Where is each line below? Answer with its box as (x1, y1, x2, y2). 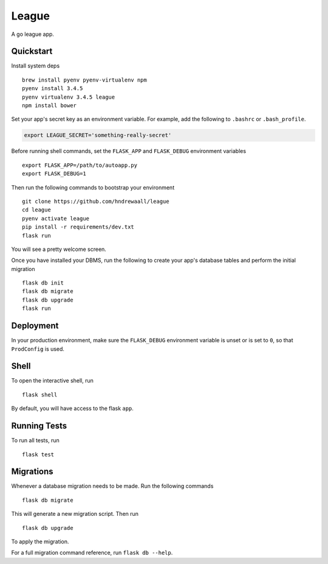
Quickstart (11, 46, 53, 57)
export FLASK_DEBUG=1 (22, 171, 86, 177)
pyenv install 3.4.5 (22, 85, 83, 92)
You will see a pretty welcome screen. (11, 245, 106, 253)
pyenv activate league (22, 215, 90, 222)
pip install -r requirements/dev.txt (22, 224, 135, 231)
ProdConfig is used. (11, 345, 65, 353)
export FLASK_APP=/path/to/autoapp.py (22, 161, 138, 169)
